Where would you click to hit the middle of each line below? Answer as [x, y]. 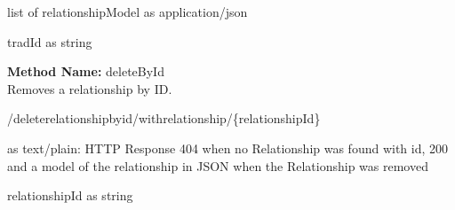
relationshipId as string [70, 195]
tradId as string [50, 41]
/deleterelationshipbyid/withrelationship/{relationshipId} [164, 118]
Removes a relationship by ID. [90, 88]
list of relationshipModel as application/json [128, 12]
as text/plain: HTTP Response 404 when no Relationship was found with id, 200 [228, 148]
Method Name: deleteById [86, 71]
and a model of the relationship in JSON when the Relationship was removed [218, 165]
